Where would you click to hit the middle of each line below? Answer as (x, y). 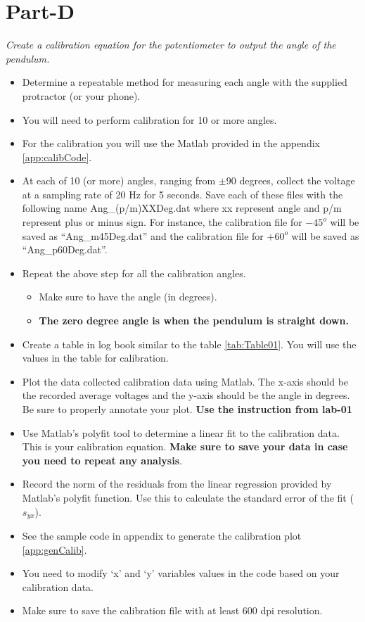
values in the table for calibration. (95, 358)
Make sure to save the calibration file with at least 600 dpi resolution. (172, 610)
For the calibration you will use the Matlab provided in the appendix (171, 143)
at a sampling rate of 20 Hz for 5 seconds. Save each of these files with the (182, 194)
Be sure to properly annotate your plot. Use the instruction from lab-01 (187, 409)
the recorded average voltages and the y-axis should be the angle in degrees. (186, 395)
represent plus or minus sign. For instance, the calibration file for (162, 222)
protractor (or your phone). (81, 95)
